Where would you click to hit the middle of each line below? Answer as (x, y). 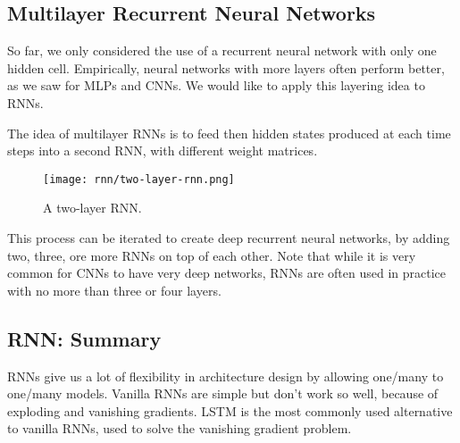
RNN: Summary (84, 338)
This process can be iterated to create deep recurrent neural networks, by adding (229, 238)
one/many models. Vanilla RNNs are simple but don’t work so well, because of (223, 393)
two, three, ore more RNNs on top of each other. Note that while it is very (212, 255)
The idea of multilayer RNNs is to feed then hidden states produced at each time (229, 133)
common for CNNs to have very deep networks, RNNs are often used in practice (227, 273)
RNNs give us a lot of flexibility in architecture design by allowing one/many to (226, 376)
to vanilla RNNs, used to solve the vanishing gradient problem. (180, 428)
